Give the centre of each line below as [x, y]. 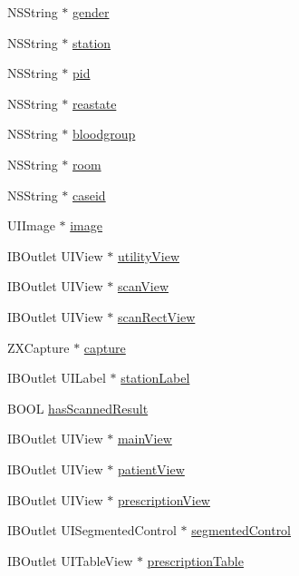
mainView [145, 439]
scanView [143, 286]
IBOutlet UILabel [57, 378]
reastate [95, 103]
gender [91, 12]
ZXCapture [39, 347]
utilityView [148, 255]
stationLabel [155, 378]
